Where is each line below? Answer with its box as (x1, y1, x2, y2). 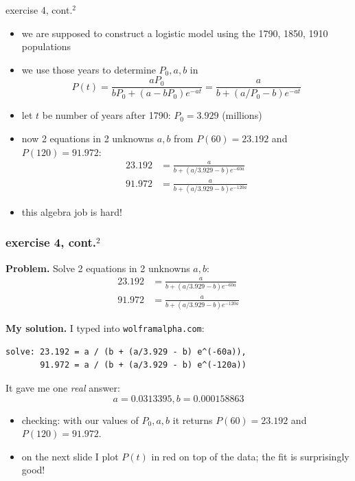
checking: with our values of (21, 412, 139, 427)
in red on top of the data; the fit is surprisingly (151, 449, 350, 463)
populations (21, 39, 71, 54)
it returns (172, 412, 213, 427)
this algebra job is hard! (21, 204, 122, 219)
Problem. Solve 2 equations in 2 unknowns (5, 260, 190, 275)
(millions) (222, 108, 262, 122)
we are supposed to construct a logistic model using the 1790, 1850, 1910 (21, 25, 328, 40)
